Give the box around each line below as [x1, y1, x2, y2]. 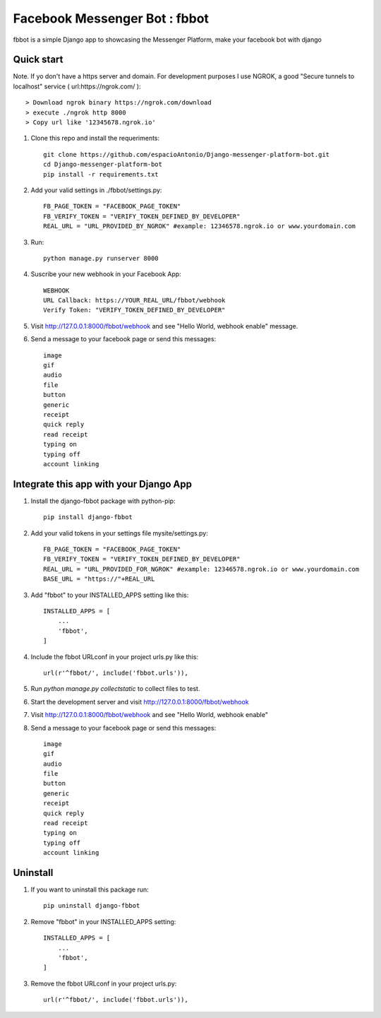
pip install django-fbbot [43, 513, 133, 521]
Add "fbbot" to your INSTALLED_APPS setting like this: [30, 591, 189, 599]
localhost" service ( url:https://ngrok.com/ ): [13, 82, 141, 90]
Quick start [13, 54, 64, 66]
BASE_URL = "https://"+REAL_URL [43, 575, 155, 583]
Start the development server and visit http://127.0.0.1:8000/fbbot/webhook [30, 697, 250, 706]
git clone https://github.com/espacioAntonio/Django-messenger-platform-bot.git [43, 150, 330, 158]
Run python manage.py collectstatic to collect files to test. [30, 685, 200, 693]
